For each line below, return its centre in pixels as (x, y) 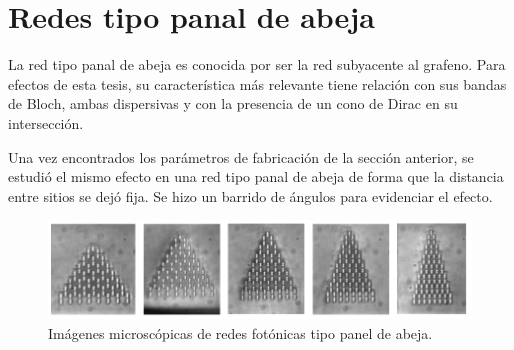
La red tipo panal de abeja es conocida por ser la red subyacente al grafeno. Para (257, 64)
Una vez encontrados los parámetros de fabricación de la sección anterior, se (241, 156)
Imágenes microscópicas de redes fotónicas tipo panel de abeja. (240, 332)
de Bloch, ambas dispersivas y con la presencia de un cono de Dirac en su (233, 103)
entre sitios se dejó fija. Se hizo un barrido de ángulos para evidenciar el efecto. (250, 195)
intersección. (46, 122)
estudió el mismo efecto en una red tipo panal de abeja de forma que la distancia (256, 176)
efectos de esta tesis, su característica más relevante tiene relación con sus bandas (257, 83)
